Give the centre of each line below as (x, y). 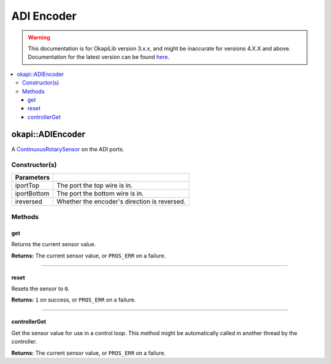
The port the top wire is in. (95, 185)
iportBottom (32, 193)
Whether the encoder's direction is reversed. (121, 201)
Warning (39, 37)
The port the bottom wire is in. (100, 193)
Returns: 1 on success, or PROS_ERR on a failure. (74, 300)
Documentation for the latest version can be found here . (99, 57)
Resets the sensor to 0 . (40, 289)
